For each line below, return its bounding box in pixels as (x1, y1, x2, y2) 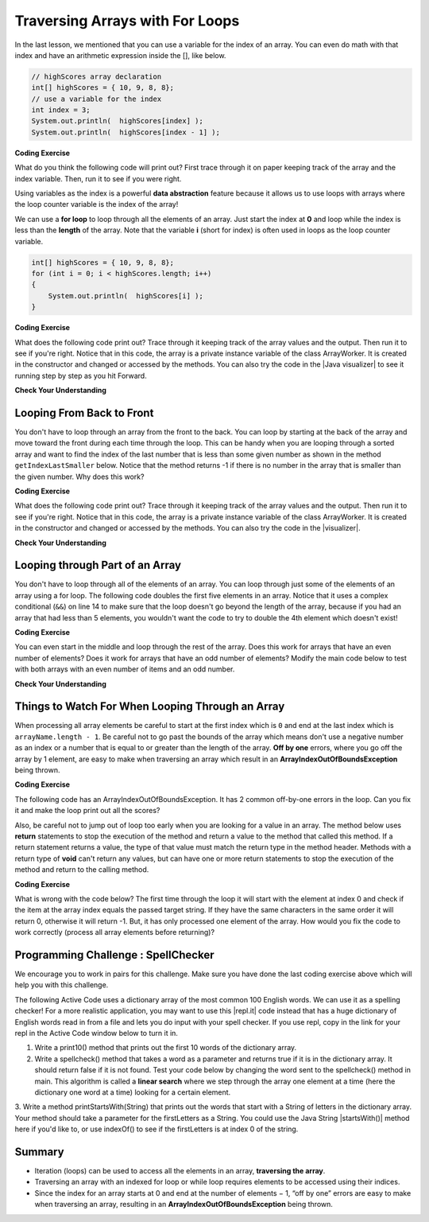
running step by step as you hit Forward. (14, 371, 147, 380)
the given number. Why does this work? (14, 472, 145, 481)
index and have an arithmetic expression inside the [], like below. (14, 50, 226, 60)
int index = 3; (31, 106, 91, 115)
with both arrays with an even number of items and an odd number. (14, 664, 235, 674)
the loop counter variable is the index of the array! (14, 200, 179, 209)
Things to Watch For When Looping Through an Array (14, 700, 285, 714)
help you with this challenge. (14, 980, 109, 990)
